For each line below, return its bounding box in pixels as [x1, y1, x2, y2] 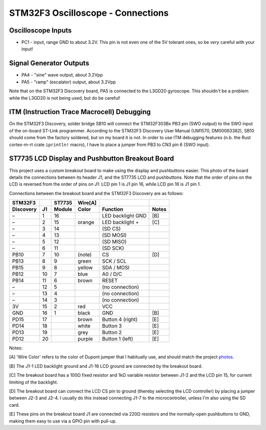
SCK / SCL [101, 258, 127, 265]
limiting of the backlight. [9, 379, 59, 385]
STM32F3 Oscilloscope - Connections [9, 7, 169, 18]
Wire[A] [77, 199, 97, 206]
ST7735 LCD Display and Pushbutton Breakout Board [9, 155, 174, 163]
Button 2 [101, 329, 122, 336]
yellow [77, 264, 93, 271]
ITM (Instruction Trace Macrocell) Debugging [9, 108, 151, 116]
